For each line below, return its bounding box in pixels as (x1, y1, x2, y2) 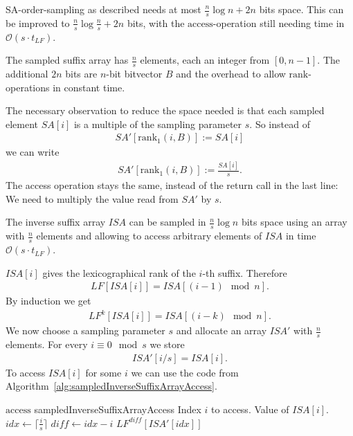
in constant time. (53, 80, 125, 94)
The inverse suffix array (6, 215, 106, 229)
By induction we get (6, 293, 91, 308)
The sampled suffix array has (6, 53, 129, 67)
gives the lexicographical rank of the (42, 265, 196, 280)
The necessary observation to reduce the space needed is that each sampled (6, 103, 325, 118)
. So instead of (249, 116, 310, 131)
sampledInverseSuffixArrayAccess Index (34, 402, 201, 417)
